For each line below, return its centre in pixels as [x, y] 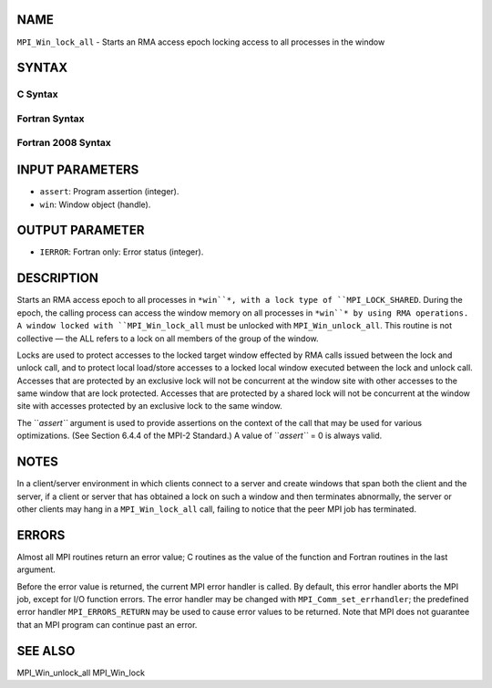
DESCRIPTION [58, 278]
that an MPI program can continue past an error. [107, 624]
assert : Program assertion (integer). [109, 192]
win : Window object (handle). [95, 204]
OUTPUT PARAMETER [81, 230]
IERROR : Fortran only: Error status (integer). [122, 252]
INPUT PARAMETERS [78, 170]
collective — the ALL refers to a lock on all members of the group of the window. [168, 339]
